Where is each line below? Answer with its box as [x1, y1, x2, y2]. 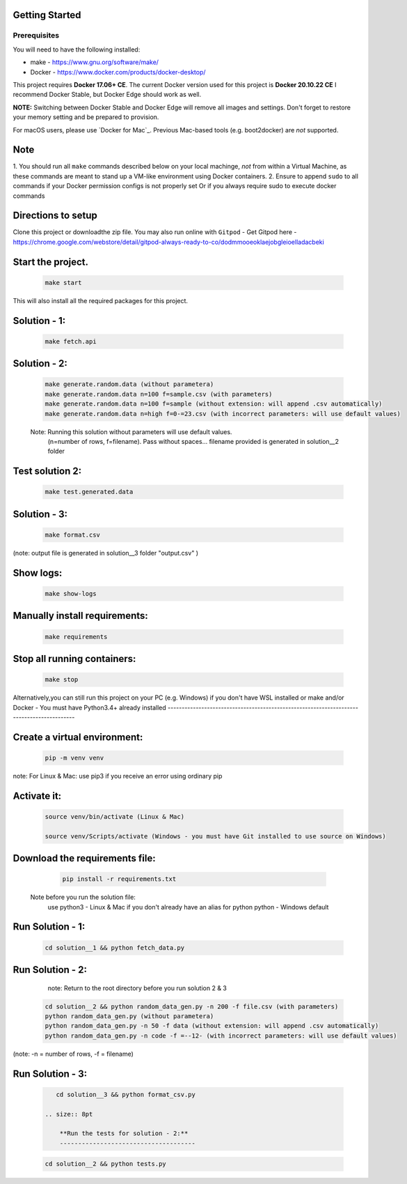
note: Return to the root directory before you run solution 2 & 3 [47, 983, 228, 992]
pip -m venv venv [45, 753, 104, 762]
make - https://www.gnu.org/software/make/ [30, 58, 159, 66]
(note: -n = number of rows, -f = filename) [13, 1050, 134, 1058]
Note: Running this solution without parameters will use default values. [30, 427, 232, 436]
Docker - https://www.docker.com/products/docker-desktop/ [30, 68, 206, 76]
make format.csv [45, 530, 101, 539]
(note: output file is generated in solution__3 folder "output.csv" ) [13, 548, 198, 557]
